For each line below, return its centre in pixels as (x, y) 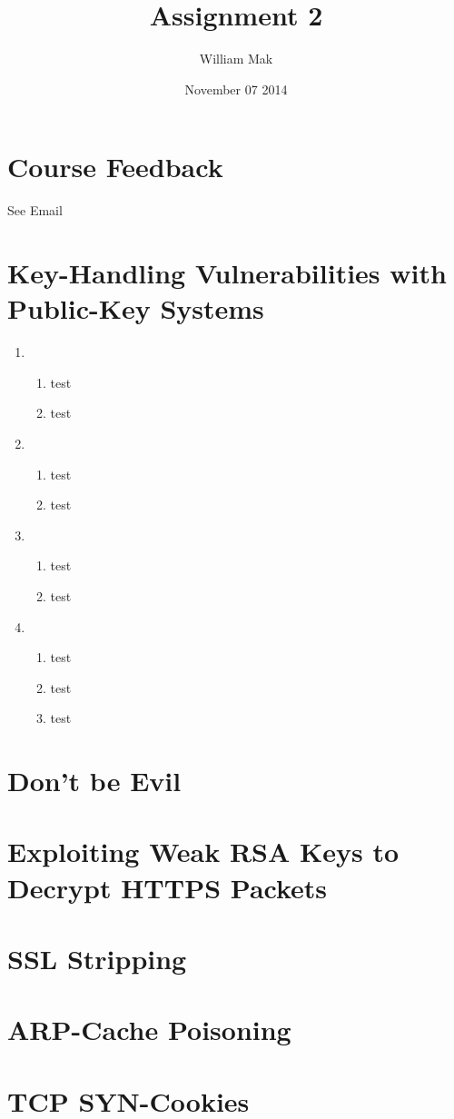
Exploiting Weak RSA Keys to (203, 852)
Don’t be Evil (94, 781)
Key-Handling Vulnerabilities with (227, 273)
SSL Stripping (97, 958)
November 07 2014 (236, 89)
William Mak (236, 59)
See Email (35, 210)
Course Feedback (115, 167)
